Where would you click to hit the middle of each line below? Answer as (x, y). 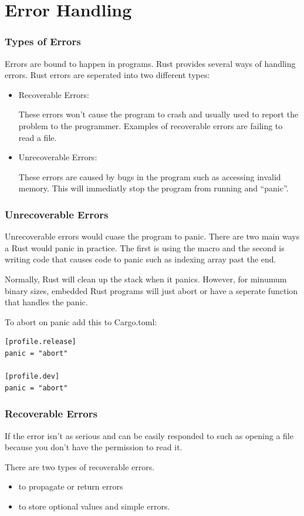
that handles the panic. (46, 302)
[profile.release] (40, 342)
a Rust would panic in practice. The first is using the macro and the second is (145, 247)
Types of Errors (43, 41)
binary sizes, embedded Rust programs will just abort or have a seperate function (151, 290)
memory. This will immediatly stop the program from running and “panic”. (153, 188)
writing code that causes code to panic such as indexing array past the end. (141, 259)
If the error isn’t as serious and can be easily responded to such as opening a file (149, 435)
